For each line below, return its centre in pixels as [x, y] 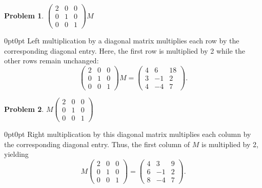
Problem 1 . [24, 15]
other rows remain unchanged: [52, 61]
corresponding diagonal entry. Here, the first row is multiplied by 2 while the [125, 50]
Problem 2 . [24, 109]
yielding [16, 154]
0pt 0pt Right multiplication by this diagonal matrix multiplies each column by [128, 134]
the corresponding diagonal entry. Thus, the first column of [97, 144]
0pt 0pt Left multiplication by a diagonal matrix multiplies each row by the [122, 41]
